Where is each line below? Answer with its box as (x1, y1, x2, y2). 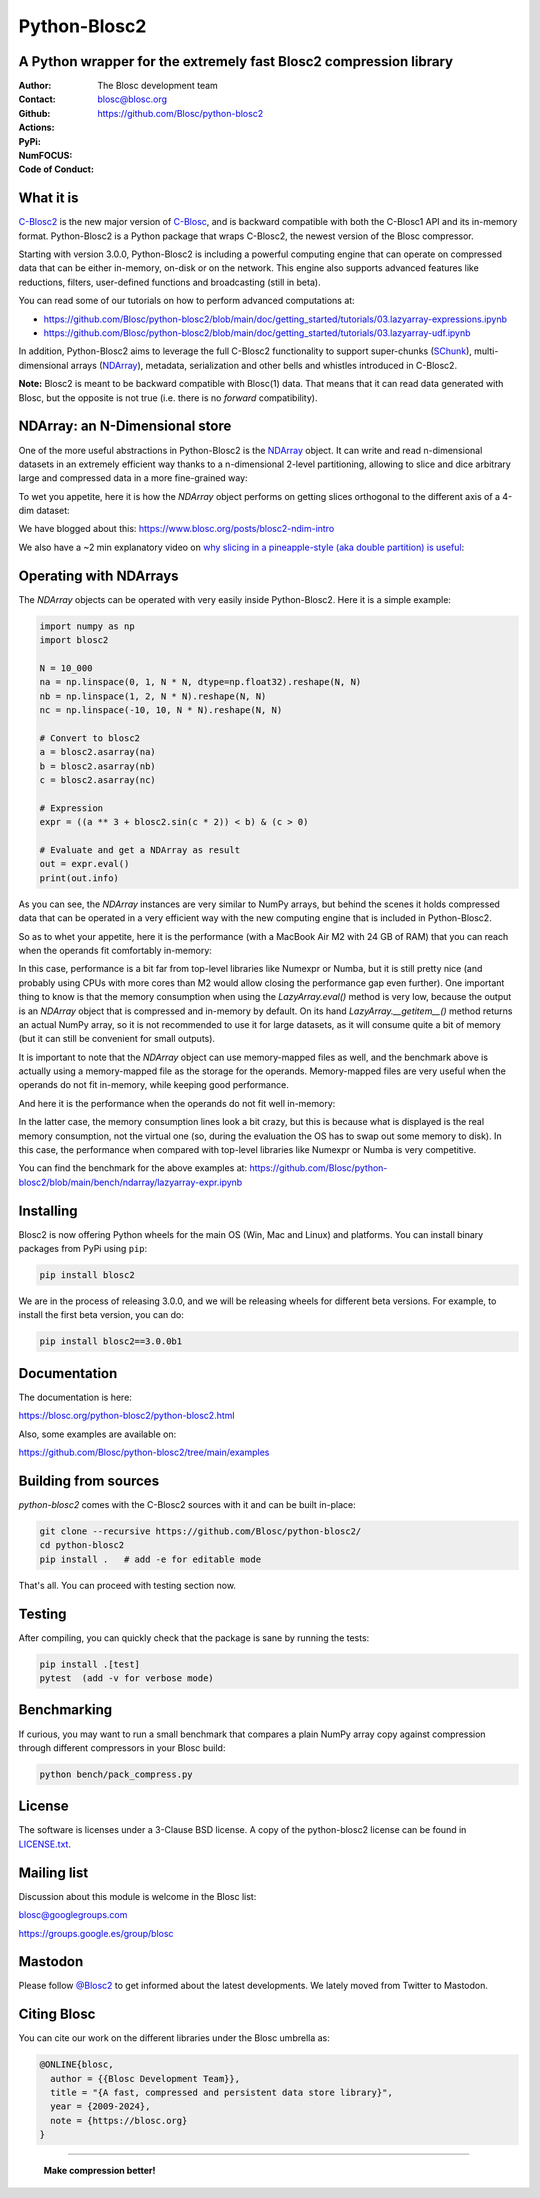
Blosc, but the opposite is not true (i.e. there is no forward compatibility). (18, 391, 318, 404)
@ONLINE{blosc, (39, 2059, 114, 2070)
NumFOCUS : (18, 150, 73, 162)
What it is (18, 190, 79, 207)
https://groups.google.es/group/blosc (18, 1927, 174, 1939)
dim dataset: (18, 505, 70, 517)
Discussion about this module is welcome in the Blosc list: (18, 1890, 257, 1902)
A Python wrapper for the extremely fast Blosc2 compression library (18, 53, 454, 70)
